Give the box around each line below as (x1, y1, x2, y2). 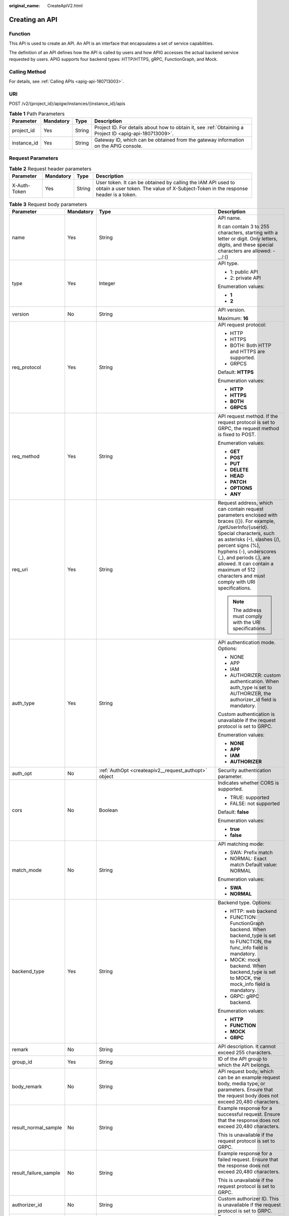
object (99, 773, 114, 780)
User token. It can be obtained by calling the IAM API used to (95, 179, 235, 186)
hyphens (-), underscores (218, 548, 277, 555)
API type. (218, 260, 239, 267)
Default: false (218, 809, 249, 816)
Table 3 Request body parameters (9, 201, 87, 208)
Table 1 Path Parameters (9, 110, 65, 117)
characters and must (218, 572, 265, 579)
